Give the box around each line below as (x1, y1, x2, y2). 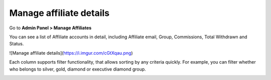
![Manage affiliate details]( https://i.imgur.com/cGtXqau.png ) (9, 50, 133, 56)
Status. (9, 41, 24, 47)
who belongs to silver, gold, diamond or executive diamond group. (9, 66, 147, 72)
